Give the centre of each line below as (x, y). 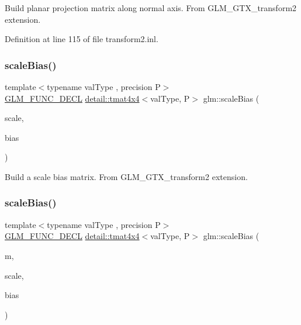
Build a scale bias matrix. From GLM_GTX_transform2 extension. (126, 176)
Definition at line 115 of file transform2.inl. (82, 39)
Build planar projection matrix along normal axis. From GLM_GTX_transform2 (151, 8)
